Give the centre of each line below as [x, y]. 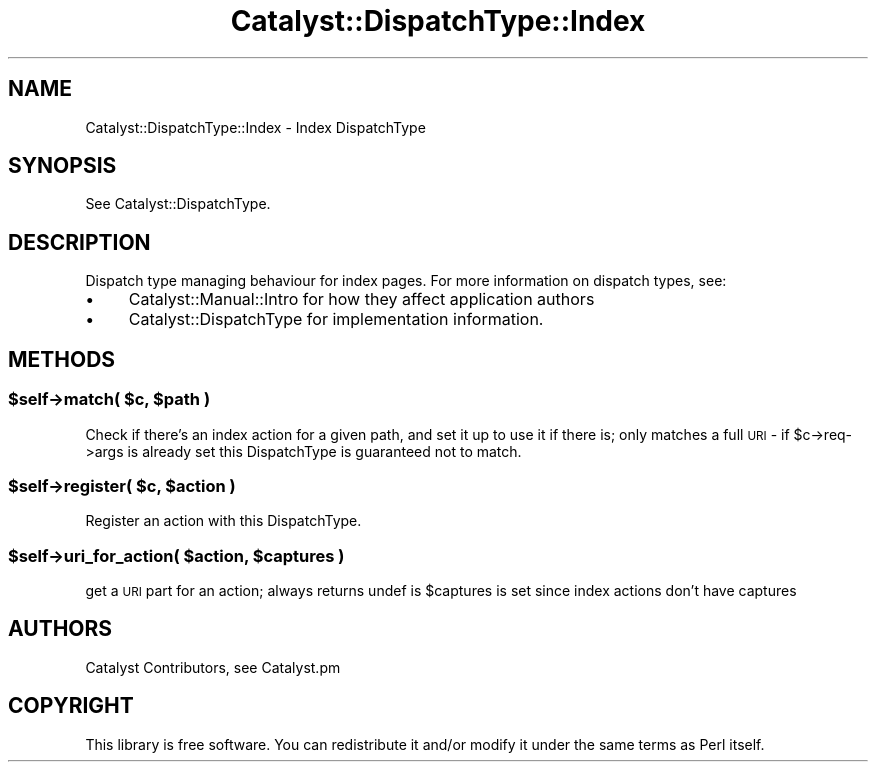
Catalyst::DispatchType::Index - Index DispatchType [255, 127]
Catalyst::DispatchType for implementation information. [336, 319]
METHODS [62, 359]
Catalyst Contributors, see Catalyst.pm [213, 667]
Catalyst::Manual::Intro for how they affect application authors [361, 299]
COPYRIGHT [71, 706]
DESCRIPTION [79, 242]
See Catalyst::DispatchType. [178, 204]
